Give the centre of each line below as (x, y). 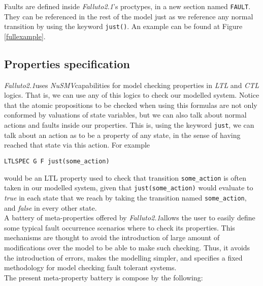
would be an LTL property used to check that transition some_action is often (125, 177)
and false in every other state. (51, 207)
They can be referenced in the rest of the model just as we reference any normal (129, 16)
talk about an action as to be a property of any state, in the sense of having (122, 135)
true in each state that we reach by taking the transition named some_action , (125, 197)
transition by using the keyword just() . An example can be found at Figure (123, 26)
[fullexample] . (25, 36)
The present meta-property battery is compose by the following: (104, 277)
